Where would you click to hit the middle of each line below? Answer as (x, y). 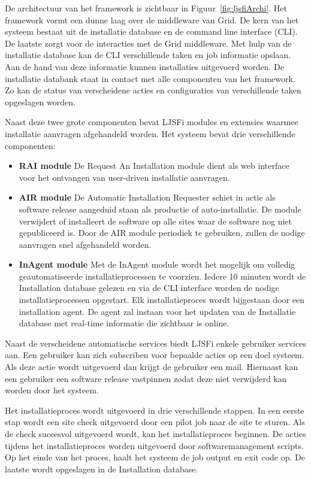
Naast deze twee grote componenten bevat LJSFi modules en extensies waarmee (152, 122)
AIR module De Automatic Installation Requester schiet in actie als (147, 197)
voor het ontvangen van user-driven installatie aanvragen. (124, 177)
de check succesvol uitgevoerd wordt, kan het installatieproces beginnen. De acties (155, 433)
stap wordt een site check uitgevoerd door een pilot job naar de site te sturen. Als (155, 422)
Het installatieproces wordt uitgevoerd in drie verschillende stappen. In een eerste (155, 410)
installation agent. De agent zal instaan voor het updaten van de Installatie (157, 311)
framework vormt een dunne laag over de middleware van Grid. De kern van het (152, 19)
